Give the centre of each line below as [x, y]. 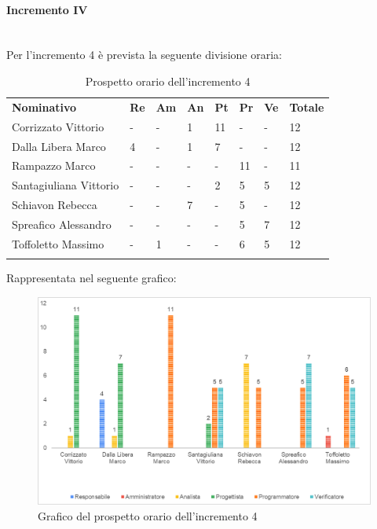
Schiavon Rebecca [55, 205]
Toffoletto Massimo [58, 243]
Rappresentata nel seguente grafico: [92, 278]
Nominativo [44, 107]
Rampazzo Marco [54, 165]
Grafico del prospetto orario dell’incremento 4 [148, 515]
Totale [307, 107]
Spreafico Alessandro [62, 224]
